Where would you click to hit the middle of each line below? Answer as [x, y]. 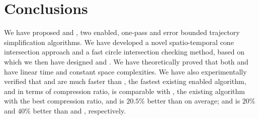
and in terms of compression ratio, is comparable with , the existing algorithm [124, 91]
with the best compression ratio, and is [64, 101]
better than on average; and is [194, 101]
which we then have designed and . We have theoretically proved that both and [126, 61]
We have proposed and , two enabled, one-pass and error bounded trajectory [122, 32]
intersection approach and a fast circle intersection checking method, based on [124, 52]
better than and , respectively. [79, 110]
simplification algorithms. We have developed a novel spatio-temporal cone [119, 42]
